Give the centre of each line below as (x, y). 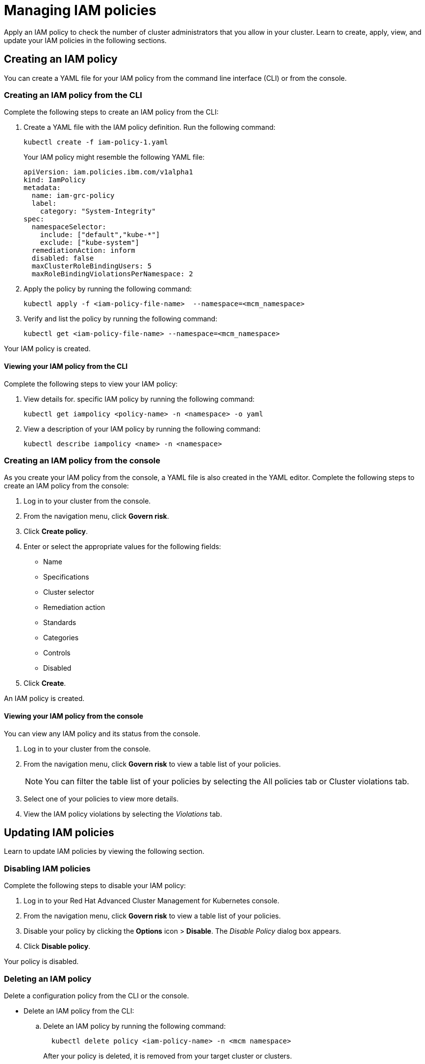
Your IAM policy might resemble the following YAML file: (114, 157)
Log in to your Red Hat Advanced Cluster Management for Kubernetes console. (151, 901)
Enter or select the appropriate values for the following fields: (122, 547)
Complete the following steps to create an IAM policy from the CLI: (111, 112)
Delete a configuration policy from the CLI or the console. (97, 995)
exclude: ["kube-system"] (90, 243)
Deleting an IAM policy (48, 979)
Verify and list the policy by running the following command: (121, 319)
